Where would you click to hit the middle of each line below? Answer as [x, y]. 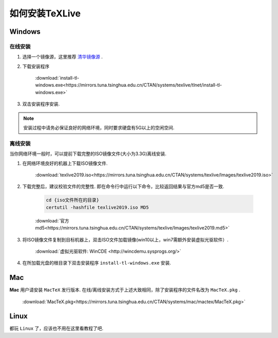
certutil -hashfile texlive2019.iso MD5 [97, 207]
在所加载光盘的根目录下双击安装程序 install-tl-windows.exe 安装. [97, 263]
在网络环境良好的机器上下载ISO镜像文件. [65, 163]
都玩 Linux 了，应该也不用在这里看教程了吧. [56, 328]
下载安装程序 [36, 66]
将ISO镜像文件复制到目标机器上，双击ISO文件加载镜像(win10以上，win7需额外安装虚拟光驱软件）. [125, 239]
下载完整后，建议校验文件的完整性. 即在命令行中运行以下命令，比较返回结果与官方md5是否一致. [123, 186]
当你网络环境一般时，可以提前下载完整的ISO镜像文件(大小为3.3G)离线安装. [88, 154]
